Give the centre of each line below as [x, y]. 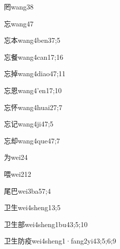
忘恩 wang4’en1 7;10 [33, 90]
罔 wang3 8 [19, 6]
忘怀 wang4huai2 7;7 [33, 107]
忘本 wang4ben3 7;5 [32, 40]
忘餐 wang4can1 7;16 [34, 57]
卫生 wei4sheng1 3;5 [32, 207]
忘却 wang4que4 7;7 [32, 140]
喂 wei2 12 [18, 174]
